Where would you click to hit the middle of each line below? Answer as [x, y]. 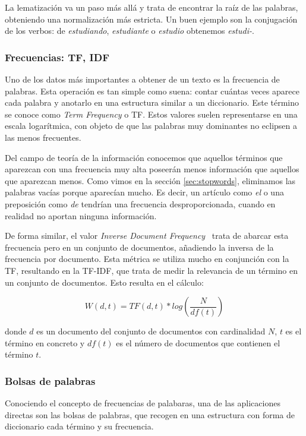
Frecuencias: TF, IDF [57, 57]
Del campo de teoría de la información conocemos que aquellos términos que [144, 157]
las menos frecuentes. [43, 137]
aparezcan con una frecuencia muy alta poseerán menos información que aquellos [152, 169]
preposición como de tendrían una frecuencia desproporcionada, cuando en [140, 203]
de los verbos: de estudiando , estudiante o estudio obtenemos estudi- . [130, 31]
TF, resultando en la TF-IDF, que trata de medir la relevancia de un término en [151, 270]
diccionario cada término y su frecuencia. [79, 426]
